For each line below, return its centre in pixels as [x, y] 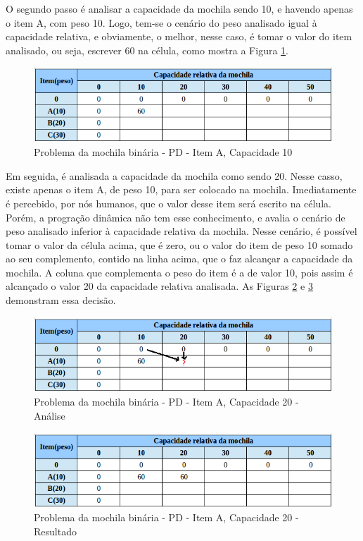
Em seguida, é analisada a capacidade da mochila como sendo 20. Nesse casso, [174, 175]
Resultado [55, 531]
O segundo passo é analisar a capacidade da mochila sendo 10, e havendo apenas [179, 8]
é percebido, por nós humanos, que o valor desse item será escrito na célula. [168, 203]
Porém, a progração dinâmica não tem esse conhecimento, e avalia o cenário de [176, 217]
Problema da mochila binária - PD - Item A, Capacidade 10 [163, 152]
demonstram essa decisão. [61, 300]
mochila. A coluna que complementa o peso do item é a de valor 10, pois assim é [179, 272]
